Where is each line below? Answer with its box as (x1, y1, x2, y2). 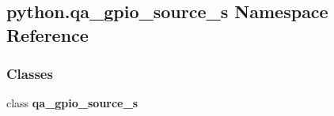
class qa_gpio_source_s (6, 95, 139, 111)
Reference (6, 22, 89, 47)
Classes (6, 64, 53, 84)
